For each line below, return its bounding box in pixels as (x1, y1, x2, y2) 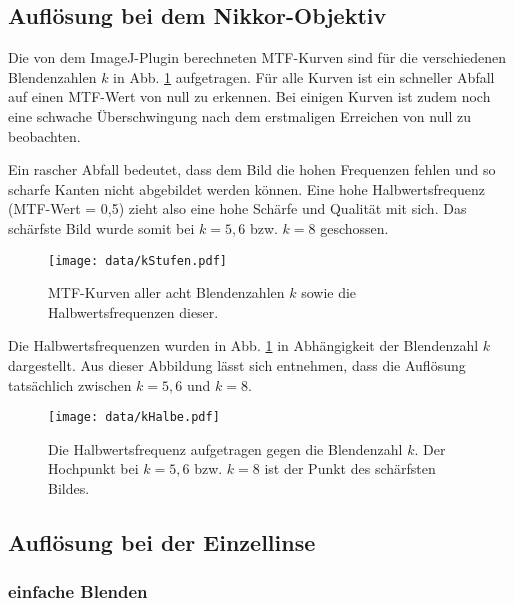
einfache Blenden (8, 579, 148, 604)
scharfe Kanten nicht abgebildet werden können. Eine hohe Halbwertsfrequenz (8, 178, 485, 199)
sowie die (301, 282, 357, 303)
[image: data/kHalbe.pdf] (48, 410, 220, 425)
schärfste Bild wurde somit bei (8, 217, 195, 238)
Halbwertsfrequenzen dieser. (48, 301, 219, 322)
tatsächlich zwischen (8, 374, 132, 395)
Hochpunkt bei (48, 458, 139, 479)
